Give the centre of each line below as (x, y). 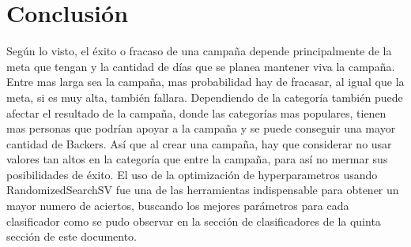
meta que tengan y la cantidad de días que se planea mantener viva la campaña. (201, 66)
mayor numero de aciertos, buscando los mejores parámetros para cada (178, 206)
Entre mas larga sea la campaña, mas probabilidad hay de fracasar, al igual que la (205, 82)
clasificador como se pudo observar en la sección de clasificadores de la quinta (194, 221)
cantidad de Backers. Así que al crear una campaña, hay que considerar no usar (199, 143)
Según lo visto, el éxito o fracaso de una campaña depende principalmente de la (199, 51)
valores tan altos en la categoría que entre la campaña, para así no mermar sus (197, 159)
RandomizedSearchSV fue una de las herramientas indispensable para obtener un (203, 190)
